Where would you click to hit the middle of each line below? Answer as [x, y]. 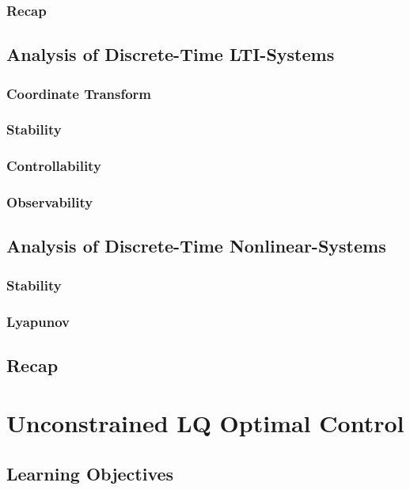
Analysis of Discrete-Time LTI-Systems [171, 54]
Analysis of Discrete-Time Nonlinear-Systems [196, 246]
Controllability [54, 166]
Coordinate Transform [79, 93]
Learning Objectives [90, 474]
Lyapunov [38, 321]
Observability [50, 202]
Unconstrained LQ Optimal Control [205, 423]
